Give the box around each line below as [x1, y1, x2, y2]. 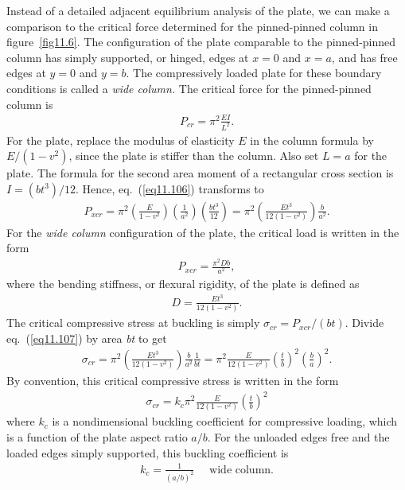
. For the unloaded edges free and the [207, 428, 390, 445]
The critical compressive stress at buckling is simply [6, 314, 260, 331]
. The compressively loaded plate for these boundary [126, 64, 382, 81]
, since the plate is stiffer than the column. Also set [68, 147, 319, 164]
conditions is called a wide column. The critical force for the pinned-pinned [6, 80, 372, 96]
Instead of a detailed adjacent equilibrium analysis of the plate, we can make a [6, 2, 390, 18]
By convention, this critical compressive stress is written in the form [6, 371, 339, 388]
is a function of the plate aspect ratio [6, 428, 188, 445]
